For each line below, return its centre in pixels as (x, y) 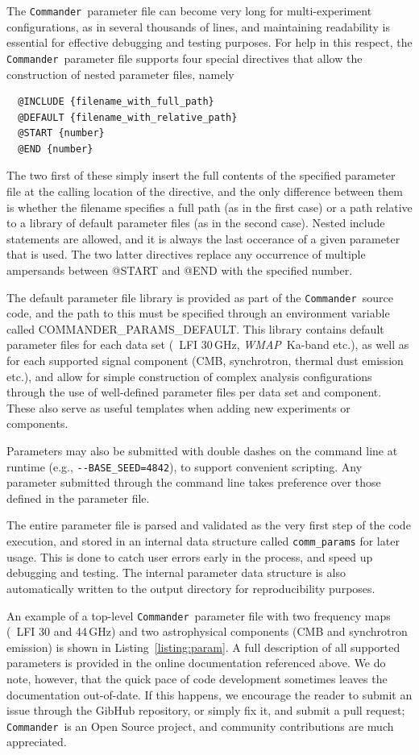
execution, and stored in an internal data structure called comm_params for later (203, 541)
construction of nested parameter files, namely (120, 74)
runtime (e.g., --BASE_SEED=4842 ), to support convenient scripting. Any (185, 466)
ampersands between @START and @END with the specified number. (180, 270)
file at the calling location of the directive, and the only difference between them (205, 191)
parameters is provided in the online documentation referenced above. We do (196, 663)
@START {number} (61, 133)
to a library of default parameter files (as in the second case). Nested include (196, 223)
